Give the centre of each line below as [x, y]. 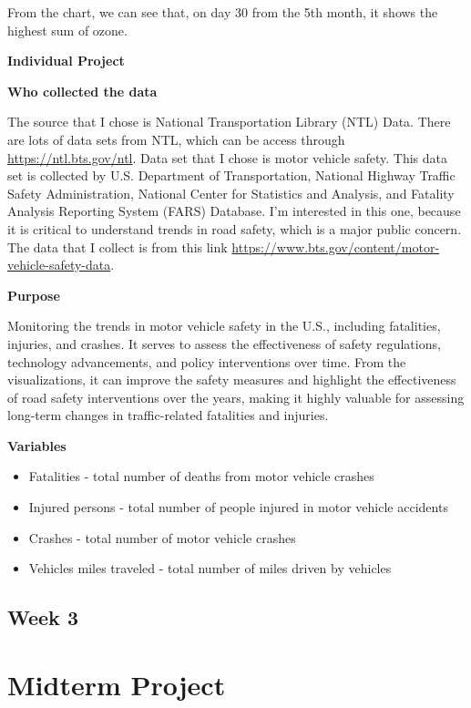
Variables [37, 445]
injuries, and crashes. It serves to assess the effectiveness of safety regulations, [224, 343]
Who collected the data [82, 91]
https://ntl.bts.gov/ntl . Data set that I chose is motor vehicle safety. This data [227, 157]
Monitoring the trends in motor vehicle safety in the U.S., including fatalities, [224, 326]
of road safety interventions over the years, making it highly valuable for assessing [236, 397]
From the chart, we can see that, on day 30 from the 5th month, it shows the [223, 12]
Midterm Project [117, 684]
